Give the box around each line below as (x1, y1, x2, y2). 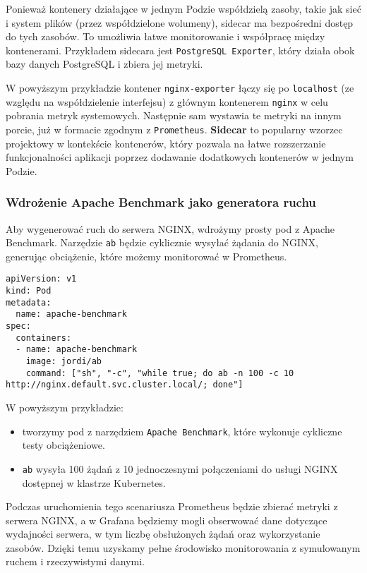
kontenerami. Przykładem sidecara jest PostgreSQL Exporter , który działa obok (6, 42, 355, 57)
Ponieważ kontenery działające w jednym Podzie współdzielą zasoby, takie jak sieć (6, 1, 361, 16)
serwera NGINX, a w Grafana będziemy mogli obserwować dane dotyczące (6, 512, 327, 527)
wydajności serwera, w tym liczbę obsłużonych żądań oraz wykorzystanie (6, 526, 320, 541)
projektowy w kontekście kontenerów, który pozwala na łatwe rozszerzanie (6, 135, 326, 150)
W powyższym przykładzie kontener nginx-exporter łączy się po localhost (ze (6, 80, 354, 95)
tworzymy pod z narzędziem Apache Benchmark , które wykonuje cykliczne (22, 423, 342, 438)
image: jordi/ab (25, 356, 102, 367)
